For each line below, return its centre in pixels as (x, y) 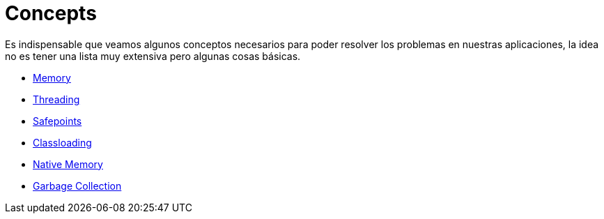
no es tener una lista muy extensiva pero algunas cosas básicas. (153, 56)
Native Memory (68, 164)
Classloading (62, 142)
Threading (56, 99)
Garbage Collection (77, 186)
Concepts (51, 13)
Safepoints (57, 121)
